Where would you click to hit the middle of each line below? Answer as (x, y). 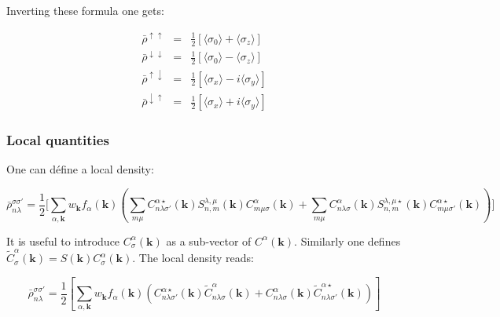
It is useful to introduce (63, 240)
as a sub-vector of (209, 240)
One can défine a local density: (80, 169)
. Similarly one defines (347, 240)
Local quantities (58, 140)
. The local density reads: (193, 258)
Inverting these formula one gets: (85, 10)
